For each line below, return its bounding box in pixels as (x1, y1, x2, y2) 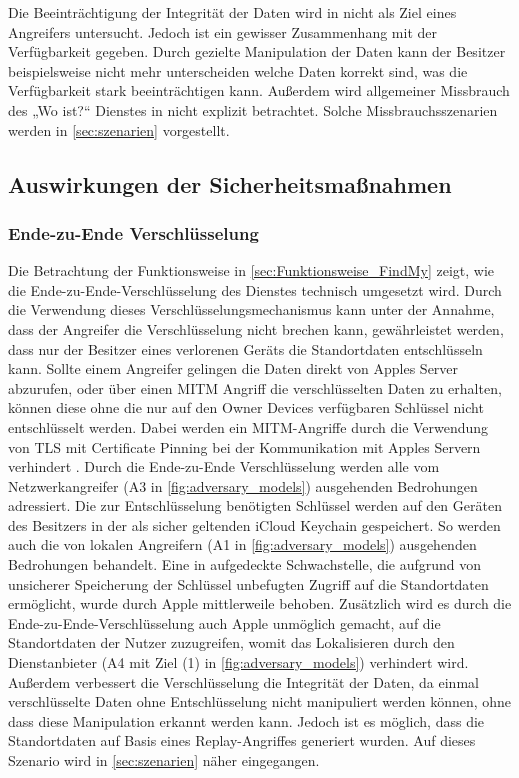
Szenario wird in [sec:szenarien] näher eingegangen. (8, 750, 320, 770)
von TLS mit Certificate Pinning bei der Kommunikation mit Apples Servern (8, 436, 481, 457)
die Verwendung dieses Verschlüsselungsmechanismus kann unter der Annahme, (8, 299, 495, 320)
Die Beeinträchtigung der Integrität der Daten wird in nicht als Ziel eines (8, 2, 457, 22)
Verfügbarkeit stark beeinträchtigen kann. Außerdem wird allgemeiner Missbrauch (8, 80, 510, 101)
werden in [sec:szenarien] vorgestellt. (8, 119, 230, 140)
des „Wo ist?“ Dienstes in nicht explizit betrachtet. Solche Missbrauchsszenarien (8, 99, 498, 120)
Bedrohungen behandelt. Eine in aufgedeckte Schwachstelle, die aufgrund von (8, 554, 482, 575)
